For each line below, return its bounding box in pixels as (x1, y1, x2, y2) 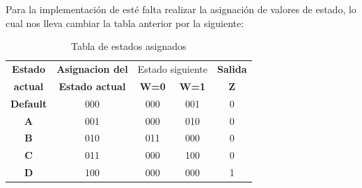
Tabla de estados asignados (70, 39, 187, 53)
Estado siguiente (137, 62, 208, 76)
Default (10, 96, 47, 110)
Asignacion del (56, 62, 128, 76)
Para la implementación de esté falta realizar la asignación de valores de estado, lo (6, 2, 356, 16)
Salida (217, 62, 247, 76)
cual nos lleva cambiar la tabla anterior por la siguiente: (6, 15, 244, 30)
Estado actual (58, 78, 126, 93)
